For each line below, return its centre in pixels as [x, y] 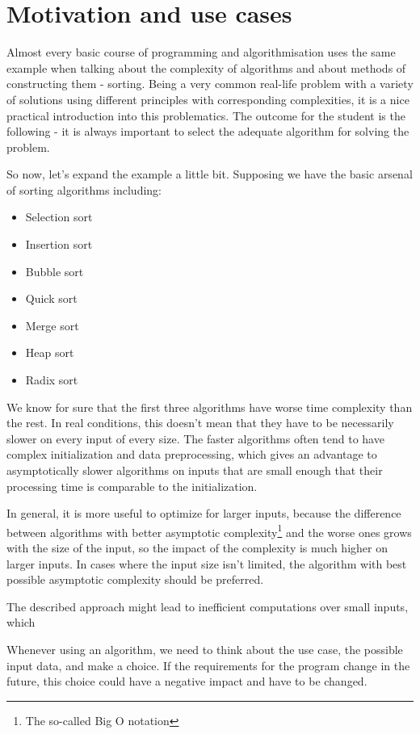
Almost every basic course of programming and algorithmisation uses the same [201, 52]
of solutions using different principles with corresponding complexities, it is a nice [208, 99]
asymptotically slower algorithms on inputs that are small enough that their [195, 470]
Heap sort [50, 352]
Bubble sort [55, 271]
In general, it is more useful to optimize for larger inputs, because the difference [204, 513]
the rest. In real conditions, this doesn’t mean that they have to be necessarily [200, 423]
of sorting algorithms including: [84, 189]
